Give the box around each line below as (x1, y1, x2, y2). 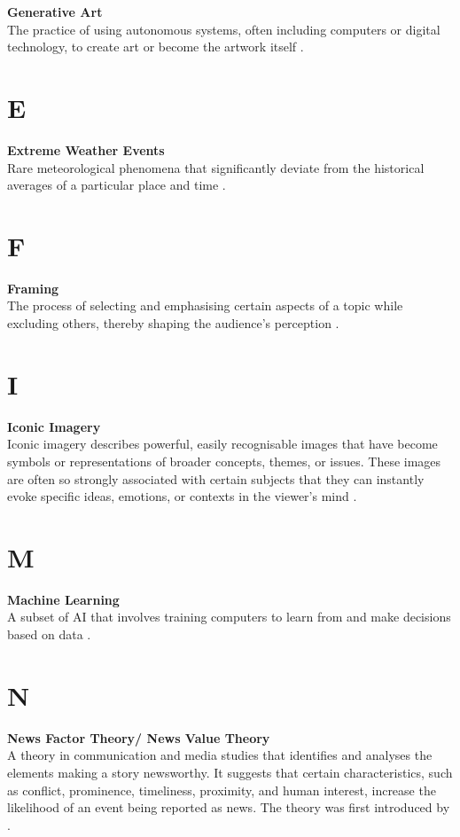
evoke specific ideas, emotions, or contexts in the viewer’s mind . (7, 487, 357, 505)
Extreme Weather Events (7, 140, 165, 159)
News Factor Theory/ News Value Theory (7, 728, 270, 747)
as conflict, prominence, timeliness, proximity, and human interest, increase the (7, 780, 436, 799)
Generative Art (7, 3, 103, 20)
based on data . (7, 625, 91, 643)
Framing (7, 278, 59, 297)
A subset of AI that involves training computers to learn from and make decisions (7, 607, 451, 626)
